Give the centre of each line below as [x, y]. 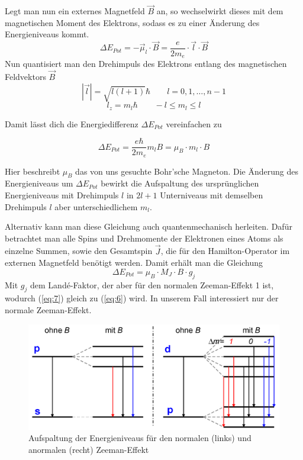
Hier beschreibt [33, 171]
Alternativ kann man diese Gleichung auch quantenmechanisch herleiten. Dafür [149, 226]
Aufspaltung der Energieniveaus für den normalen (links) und [140, 438]
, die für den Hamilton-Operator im [225, 251]
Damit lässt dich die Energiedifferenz [72, 123]
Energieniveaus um [39, 183]
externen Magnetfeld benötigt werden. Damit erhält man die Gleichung [134, 263]
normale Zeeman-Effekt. [48, 309]
